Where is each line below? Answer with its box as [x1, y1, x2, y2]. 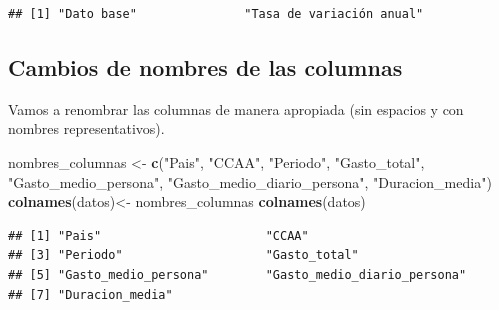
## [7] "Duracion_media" [8, 287, 173, 302]
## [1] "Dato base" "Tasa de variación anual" [8, 7, 424, 21]
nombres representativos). [8, 118, 165, 139]
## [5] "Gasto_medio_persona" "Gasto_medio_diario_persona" [8, 267, 467, 282]
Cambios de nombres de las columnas [8, 51, 403, 82]
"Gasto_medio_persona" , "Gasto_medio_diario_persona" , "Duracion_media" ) [8, 171, 492, 192]
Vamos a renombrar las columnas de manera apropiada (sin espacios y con [8, 98, 464, 119]
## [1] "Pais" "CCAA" [8, 228, 309, 243]
